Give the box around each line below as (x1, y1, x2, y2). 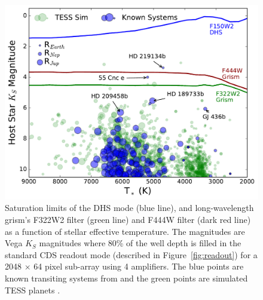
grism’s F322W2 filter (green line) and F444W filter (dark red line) (5, 213, 251, 226)
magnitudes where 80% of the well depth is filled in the (39, 237, 241, 249)
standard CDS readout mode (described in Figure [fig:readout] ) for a (5, 248, 258, 261)
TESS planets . (5, 283, 60, 296)
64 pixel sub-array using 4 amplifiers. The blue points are (33, 260, 244, 273)
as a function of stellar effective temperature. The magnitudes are (5, 225, 245, 237)
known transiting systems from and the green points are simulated (5, 272, 248, 284)
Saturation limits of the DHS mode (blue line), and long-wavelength (5, 201, 254, 214)
